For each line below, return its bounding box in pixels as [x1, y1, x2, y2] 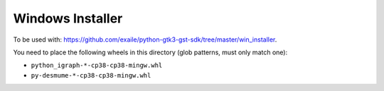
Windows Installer [13, 11, 123, 26]
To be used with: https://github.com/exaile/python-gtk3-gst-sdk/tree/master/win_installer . [13, 35, 277, 44]
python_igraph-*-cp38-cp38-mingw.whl [31, 61, 163, 70]
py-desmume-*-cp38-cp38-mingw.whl [31, 71, 151, 79]
